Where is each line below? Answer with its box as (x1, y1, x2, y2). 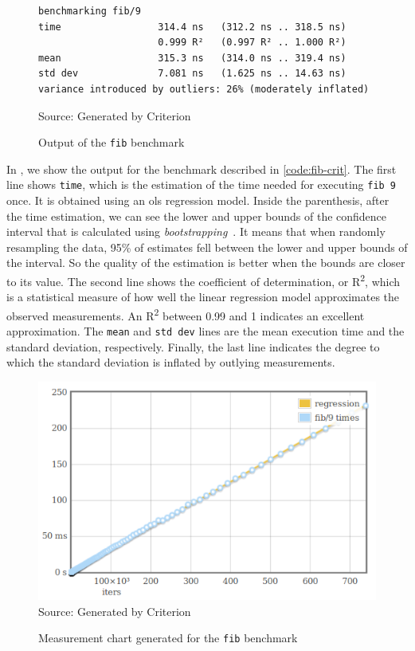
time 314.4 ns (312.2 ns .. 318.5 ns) (38, 21, 346, 33)
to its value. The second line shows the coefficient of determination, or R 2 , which (6, 271, 401, 289)
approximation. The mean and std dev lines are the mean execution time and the (6, 323, 405, 339)
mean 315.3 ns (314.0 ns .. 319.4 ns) (38, 52, 346, 64)
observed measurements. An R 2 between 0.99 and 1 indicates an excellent (6, 304, 365, 324)
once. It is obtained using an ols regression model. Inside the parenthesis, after (6, 192, 390, 209)
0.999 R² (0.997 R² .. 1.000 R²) (158, 37, 346, 49)
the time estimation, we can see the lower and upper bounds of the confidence (6, 207, 387, 224)
